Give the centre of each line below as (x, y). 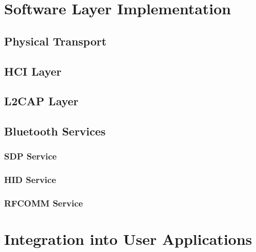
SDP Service (30, 156)
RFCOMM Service (44, 203)
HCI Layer (33, 71)
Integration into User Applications (128, 239)
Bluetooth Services (55, 131)
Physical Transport (55, 41)
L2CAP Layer (41, 101)
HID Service (30, 180)
